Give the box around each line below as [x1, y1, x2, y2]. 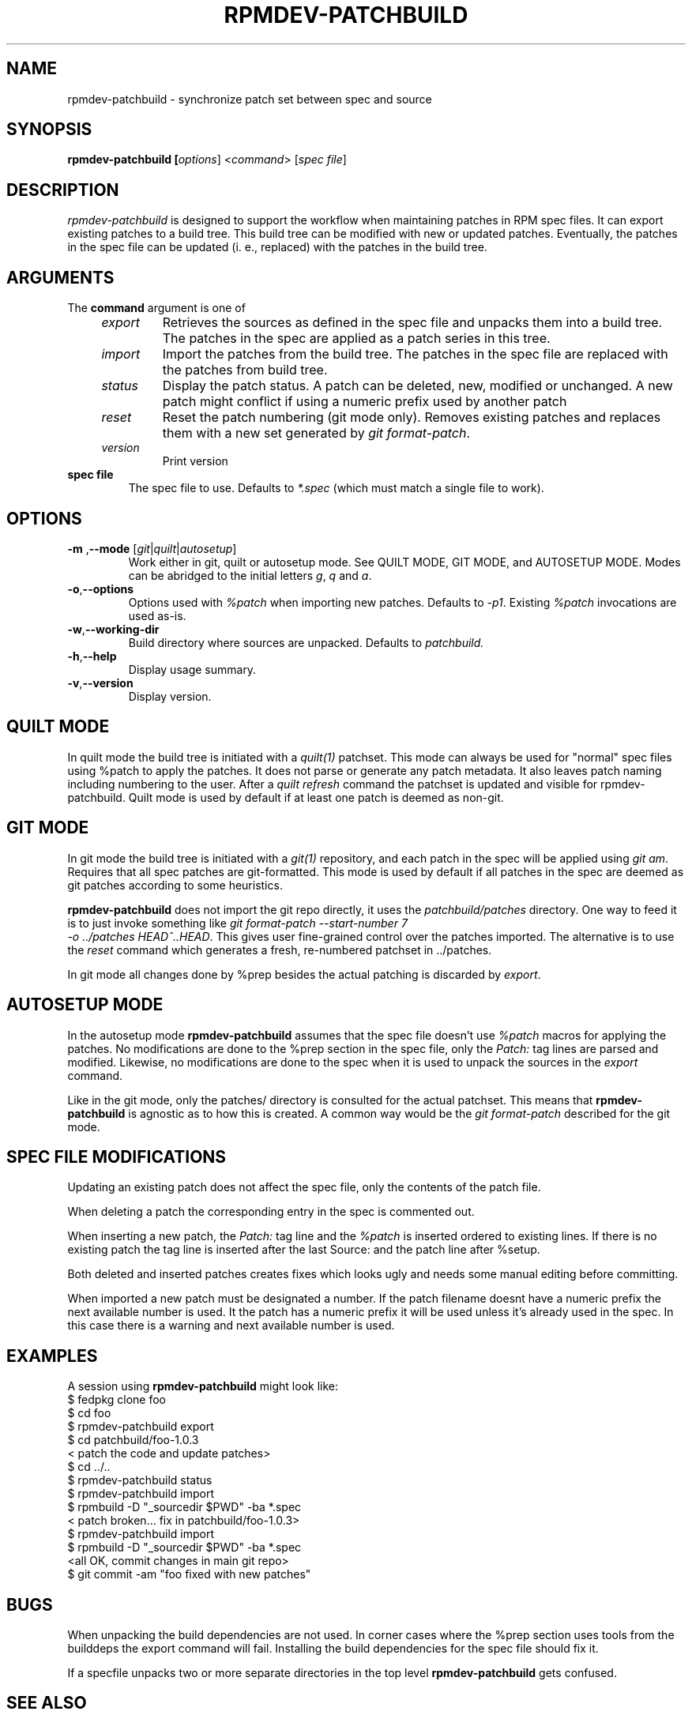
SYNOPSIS [6, 119, 92, 140]
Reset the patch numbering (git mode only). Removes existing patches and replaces [162, 409, 661, 426]
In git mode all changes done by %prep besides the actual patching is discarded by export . [67, 967, 541, 981]
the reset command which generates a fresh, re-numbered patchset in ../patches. [67, 942, 492, 957]
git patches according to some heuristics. [67, 878, 283, 892]
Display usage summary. [128, 662, 257, 676]
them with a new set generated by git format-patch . [162, 425, 471, 442]
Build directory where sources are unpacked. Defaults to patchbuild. [128, 635, 484, 649]
